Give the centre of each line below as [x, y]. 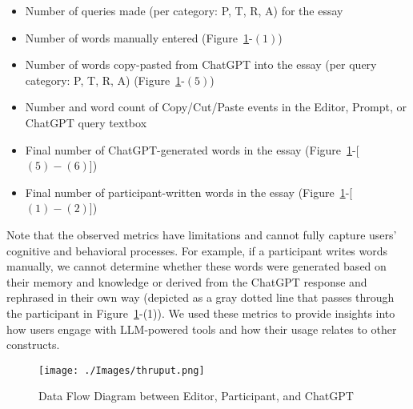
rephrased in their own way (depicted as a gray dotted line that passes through [200, 297]
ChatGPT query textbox [86, 122]
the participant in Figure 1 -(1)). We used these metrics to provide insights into [201, 313]
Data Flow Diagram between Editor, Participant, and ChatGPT [196, 396]
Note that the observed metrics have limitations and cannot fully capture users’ [202, 234]
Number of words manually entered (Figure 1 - [139, 37]
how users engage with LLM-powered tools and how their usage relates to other [202, 329]
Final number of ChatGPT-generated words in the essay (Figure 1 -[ [192, 149]
